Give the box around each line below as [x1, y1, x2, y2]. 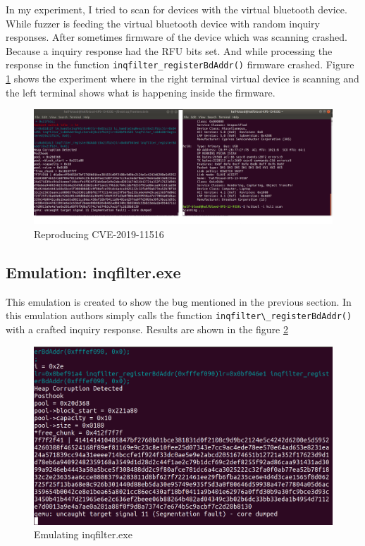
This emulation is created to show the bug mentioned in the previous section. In [6, 294, 352, 309]
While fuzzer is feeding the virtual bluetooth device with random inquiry [6, 15, 320, 30]
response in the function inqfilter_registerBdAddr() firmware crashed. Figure [6, 57, 354, 72]
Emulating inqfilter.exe [34, 527, 132, 542]
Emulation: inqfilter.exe [6, 261, 181, 283]
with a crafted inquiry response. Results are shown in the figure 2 [6, 322, 288, 336]
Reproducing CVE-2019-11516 [34, 226, 164, 241]
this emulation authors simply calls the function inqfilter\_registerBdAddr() [6, 308, 352, 323]
